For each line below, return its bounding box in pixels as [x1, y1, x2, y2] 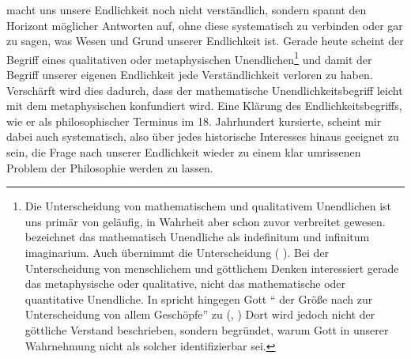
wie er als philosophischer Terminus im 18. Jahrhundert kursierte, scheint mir [6, 112, 382, 129]
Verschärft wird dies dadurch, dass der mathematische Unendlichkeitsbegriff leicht [6, 81, 403, 98]
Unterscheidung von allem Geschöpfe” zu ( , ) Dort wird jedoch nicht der [25, 306, 375, 323]
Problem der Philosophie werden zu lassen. [6, 159, 213, 176]
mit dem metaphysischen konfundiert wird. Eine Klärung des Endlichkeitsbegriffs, [6, 97, 402, 114]
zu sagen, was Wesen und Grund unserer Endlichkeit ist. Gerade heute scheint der [6, 32, 404, 49]
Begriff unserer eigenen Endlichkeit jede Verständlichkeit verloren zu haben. [6, 66, 373, 83]
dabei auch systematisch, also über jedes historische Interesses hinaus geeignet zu [6, 128, 399, 145]
